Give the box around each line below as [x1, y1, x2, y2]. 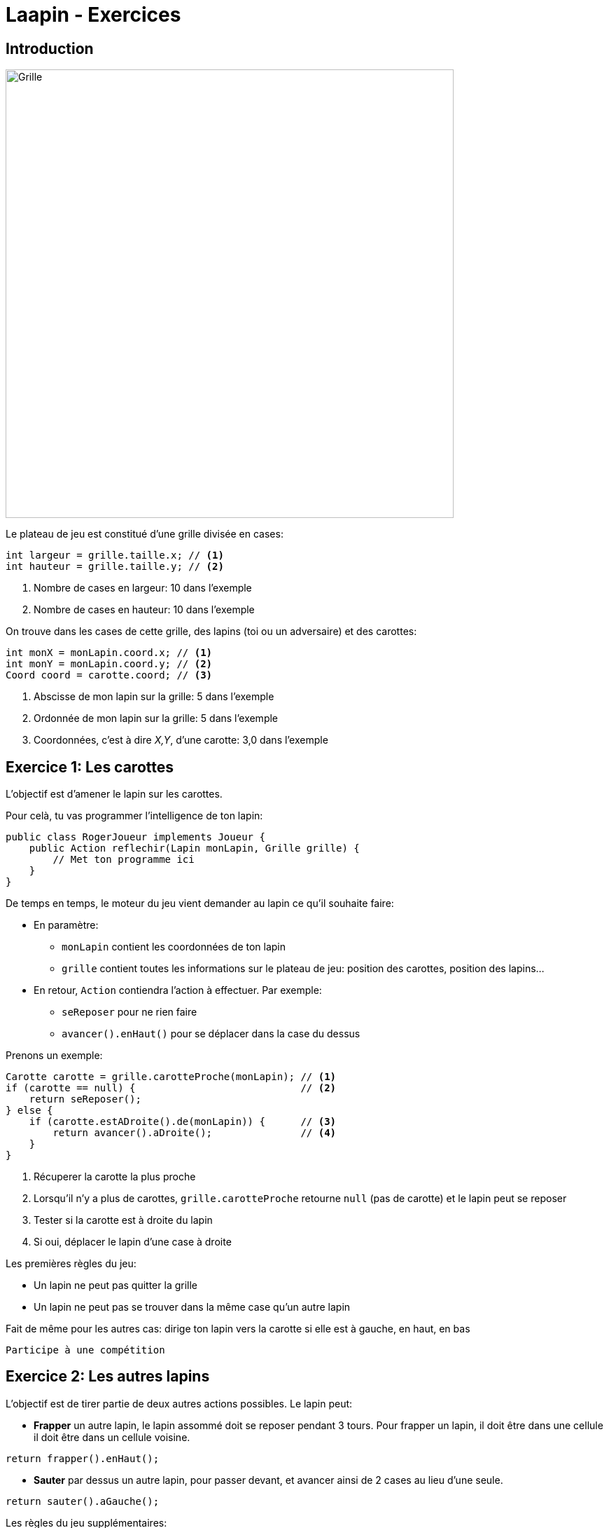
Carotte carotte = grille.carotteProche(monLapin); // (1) [6, 1071, 337, 1083]
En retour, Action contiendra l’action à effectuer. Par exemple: [34, 984, 322, 997]
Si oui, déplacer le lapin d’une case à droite [34, 1236, 232, 1248]
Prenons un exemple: [6, 1049, 103, 1062]
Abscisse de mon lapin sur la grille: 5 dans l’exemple [34, 690, 274, 703]
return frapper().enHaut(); [6, 1452, 160, 1464]
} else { [6, 1105, 53, 1117]
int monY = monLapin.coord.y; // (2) [6, 658, 213, 670]
